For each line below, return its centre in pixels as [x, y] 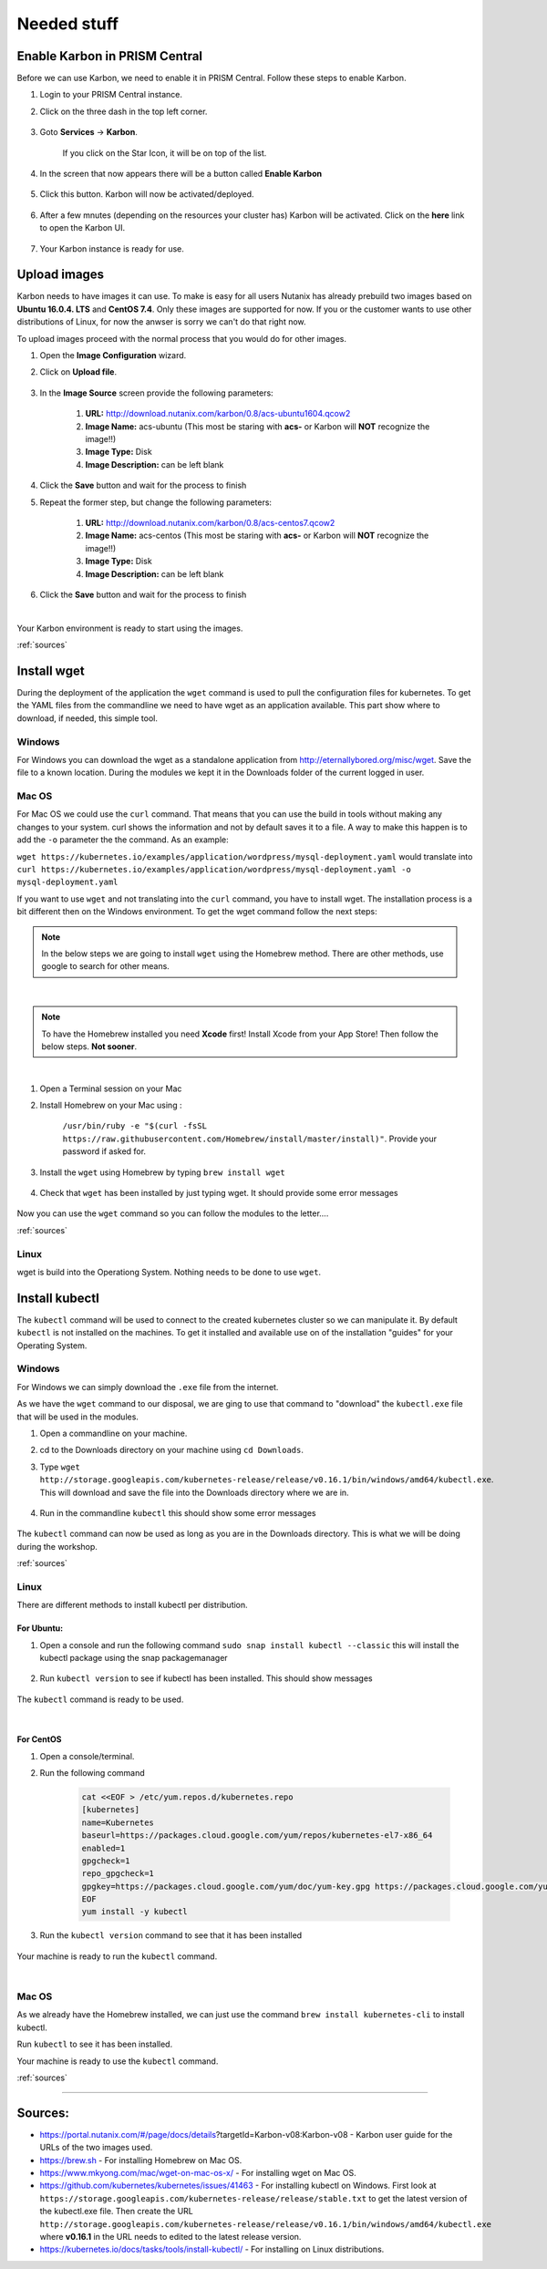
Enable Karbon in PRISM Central [110, 56]
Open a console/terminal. [87, 1756]
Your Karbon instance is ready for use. [112, 248]
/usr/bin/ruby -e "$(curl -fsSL [134, 1126]
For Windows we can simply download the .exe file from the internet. [148, 1387]
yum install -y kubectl [135, 1912]
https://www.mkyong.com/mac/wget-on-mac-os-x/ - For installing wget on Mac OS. [198, 2173]
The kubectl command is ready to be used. [100, 1699]
